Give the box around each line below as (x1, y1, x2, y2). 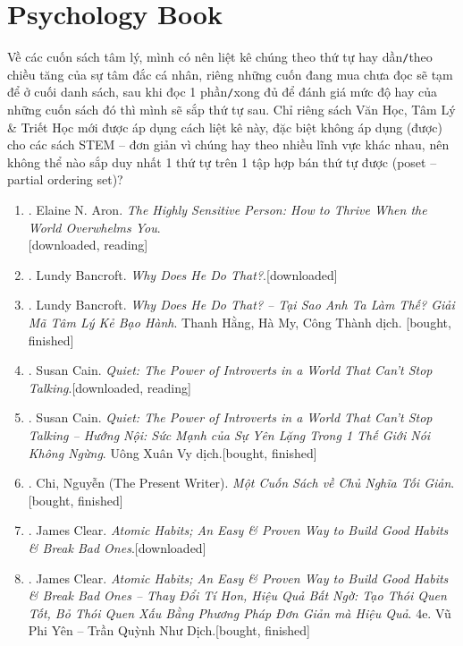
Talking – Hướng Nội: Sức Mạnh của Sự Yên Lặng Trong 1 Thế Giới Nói (28, 425, 431, 444)
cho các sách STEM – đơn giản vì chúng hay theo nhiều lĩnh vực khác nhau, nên (7, 135, 450, 154)
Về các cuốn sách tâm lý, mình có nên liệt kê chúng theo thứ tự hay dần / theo (7, 47, 433, 66)
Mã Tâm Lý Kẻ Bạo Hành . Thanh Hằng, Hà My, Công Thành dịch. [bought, (28, 312, 451, 331)
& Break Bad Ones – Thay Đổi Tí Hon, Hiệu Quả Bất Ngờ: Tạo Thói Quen (28, 586, 447, 605)
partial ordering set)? (7, 170, 123, 189)
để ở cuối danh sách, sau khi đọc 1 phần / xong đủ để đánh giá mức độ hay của (7, 82, 438, 101)
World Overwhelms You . (28, 217, 161, 236)
